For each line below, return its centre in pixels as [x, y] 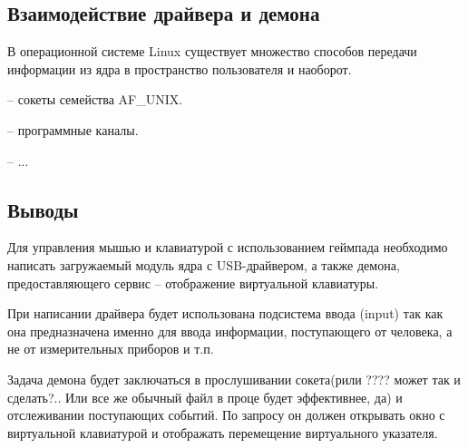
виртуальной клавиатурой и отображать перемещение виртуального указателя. [223, 432]
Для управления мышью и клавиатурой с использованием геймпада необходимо [228, 247]
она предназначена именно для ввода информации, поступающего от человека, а [230, 331]
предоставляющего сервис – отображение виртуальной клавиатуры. [193, 282]
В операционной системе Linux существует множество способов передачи [212, 51]
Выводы [43, 209]
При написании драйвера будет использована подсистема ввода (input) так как [225, 313]
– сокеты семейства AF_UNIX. [95, 99]
